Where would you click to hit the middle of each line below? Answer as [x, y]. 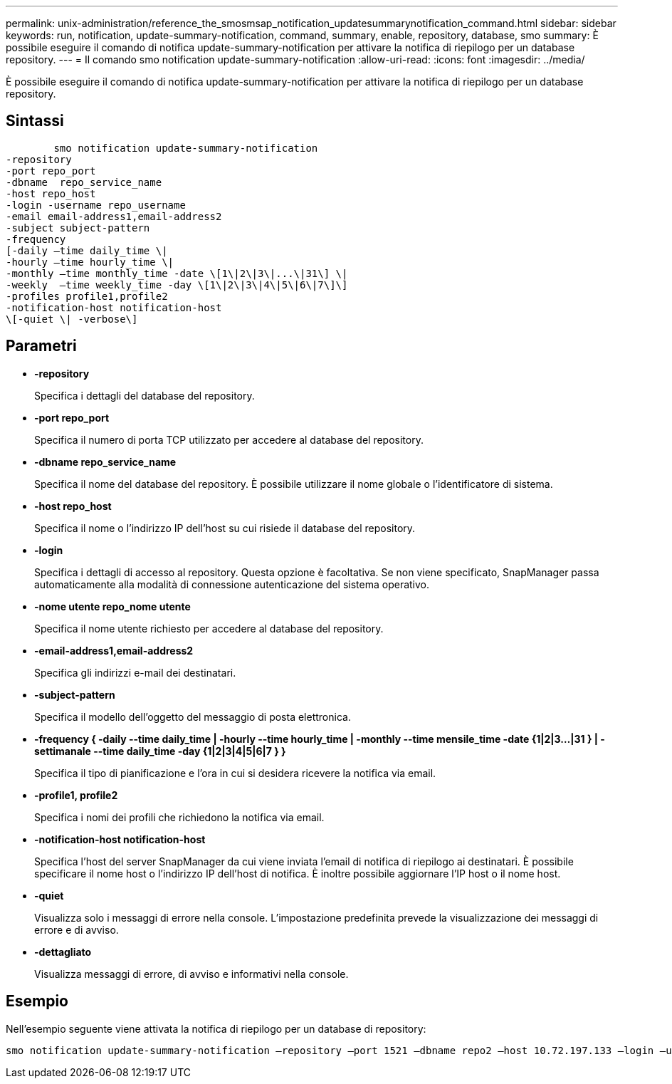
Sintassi [35, 121]
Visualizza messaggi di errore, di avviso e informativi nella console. [191, 974]
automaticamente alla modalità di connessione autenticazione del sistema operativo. [232, 584]
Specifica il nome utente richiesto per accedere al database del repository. [209, 628]
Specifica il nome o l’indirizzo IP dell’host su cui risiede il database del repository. [225, 528]
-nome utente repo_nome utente [112, 606]
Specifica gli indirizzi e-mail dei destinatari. [135, 672]
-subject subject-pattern [78, 228]
